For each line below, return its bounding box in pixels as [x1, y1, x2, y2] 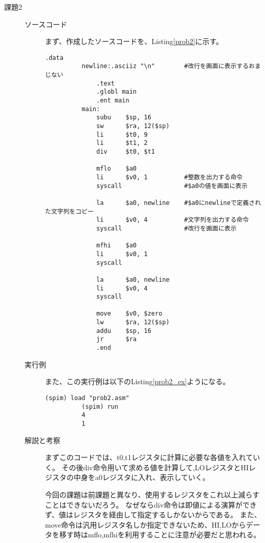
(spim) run [81, 403, 119, 410]
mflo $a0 [96, 165, 137, 173]
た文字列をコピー [45, 207, 94, 215]
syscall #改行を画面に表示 [96, 224, 237, 232]
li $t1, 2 [96, 139, 148, 147]
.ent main [96, 97, 129, 105]
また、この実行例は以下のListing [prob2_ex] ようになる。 [45, 376, 230, 387]
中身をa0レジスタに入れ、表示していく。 [73, 472, 210, 483]
